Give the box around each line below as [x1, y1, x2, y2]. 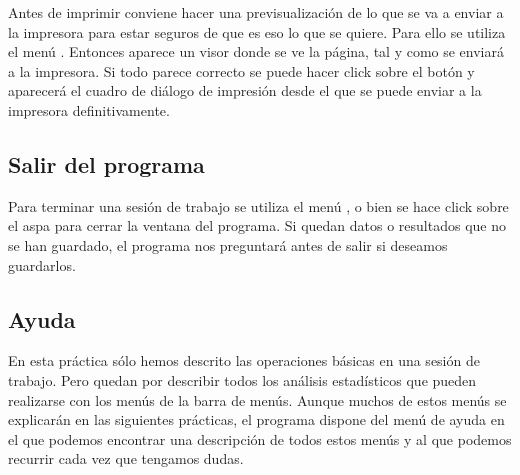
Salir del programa [8, 148, 205, 179]
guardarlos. [8, 254, 76, 275]
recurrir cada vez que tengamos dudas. [8, 448, 244, 469]
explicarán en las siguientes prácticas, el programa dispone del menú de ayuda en [8, 409, 505, 430]
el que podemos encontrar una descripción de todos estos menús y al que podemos [8, 428, 512, 449]
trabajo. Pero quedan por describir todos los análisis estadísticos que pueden [8, 369, 477, 390]
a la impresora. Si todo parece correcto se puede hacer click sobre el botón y [8, 60, 475, 81]
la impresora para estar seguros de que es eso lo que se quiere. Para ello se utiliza [8, 21, 506, 42]
